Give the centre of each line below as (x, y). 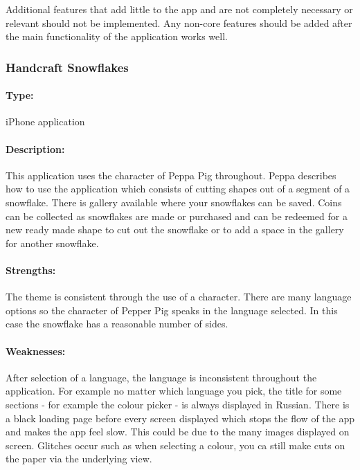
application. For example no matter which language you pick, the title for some (174, 391)
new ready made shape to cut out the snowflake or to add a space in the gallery (175, 229)
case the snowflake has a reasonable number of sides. (117, 324)
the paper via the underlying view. (79, 459)
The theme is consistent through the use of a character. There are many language (179, 297)
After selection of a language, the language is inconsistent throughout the (161, 377)
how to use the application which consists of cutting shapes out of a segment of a (178, 189)
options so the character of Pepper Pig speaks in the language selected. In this (172, 310)
